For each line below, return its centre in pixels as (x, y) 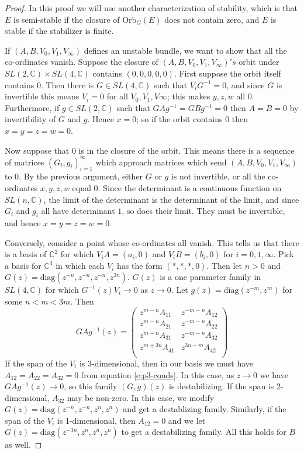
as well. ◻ (23, 445)
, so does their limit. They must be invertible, (203, 211)
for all (117, 96)
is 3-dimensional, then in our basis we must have (166, 363)
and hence (23, 223)
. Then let (224, 265)
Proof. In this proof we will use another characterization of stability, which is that (151, 8)
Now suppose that (37, 150)
